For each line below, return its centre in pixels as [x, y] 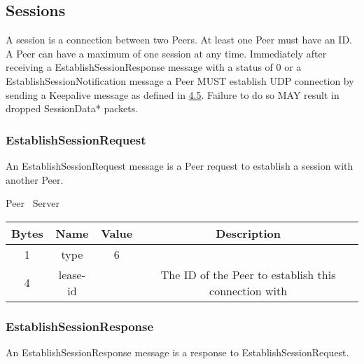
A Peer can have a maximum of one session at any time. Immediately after [166, 53]
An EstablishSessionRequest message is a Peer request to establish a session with [180, 165]
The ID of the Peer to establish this [248, 274]
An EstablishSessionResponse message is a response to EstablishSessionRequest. [177, 352]
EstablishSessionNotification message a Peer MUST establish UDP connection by [180, 80]
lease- [72, 274]
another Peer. [35, 179]
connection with [248, 290]
